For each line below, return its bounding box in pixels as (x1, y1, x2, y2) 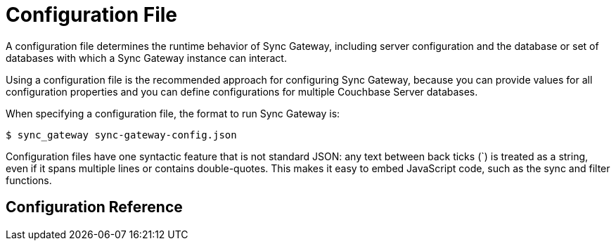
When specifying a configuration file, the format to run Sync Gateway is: (6, 107, 340, 119)
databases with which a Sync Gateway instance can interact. (6, 51, 287, 64)
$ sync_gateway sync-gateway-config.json (6, 129, 237, 141)
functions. (6, 174, 52, 186)
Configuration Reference (6, 198, 183, 216)
